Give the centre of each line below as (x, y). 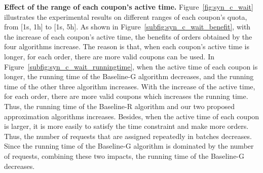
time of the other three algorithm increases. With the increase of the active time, (130, 86)
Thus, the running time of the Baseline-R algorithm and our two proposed (120, 106)
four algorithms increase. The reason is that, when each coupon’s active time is (127, 46)
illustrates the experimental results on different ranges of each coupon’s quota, (126, 16)
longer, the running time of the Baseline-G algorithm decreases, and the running (129, 76)
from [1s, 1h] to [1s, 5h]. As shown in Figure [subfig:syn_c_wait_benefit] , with (127, 27)
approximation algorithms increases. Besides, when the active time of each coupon (132, 116)
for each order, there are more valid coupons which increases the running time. (126, 96)
